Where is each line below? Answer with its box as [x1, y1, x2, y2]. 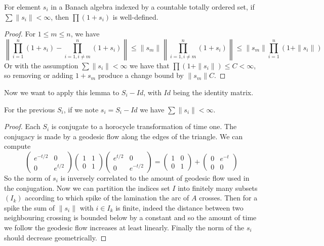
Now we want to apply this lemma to [4, 87, 119, 97]
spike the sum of [4, 202, 55, 213]
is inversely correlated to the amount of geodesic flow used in [60, 172, 250, 183]
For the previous [4, 104, 55, 114]
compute [4, 141, 31, 151]
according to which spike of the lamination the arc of [25, 192, 189, 203]
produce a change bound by [98, 70, 184, 80]
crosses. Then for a [199, 192, 258, 203]
